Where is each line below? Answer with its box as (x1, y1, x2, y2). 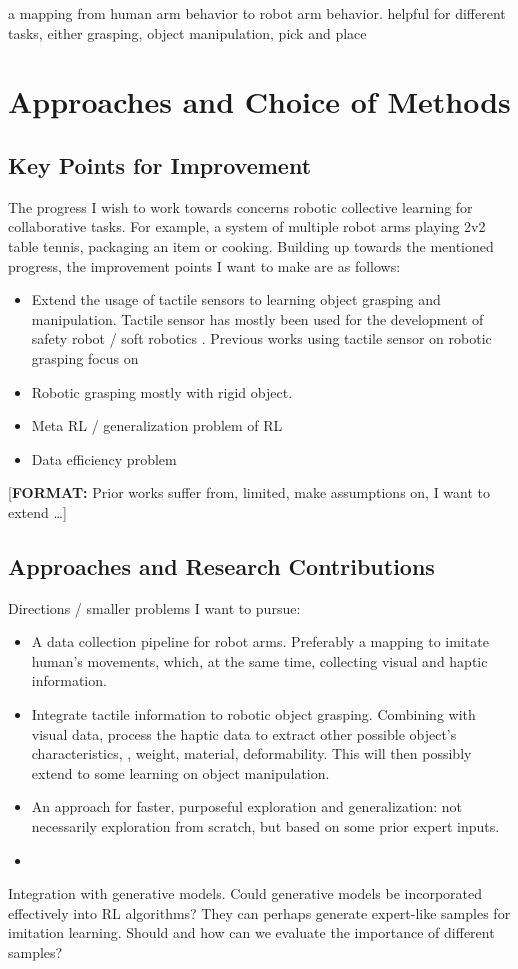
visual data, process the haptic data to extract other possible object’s (31, 723, 457, 744)
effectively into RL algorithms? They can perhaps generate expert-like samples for (8, 902, 511, 923)
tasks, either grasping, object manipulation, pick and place (8, 22, 367, 43)
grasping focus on (31, 347, 139, 368)
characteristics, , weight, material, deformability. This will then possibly (31, 743, 472, 764)
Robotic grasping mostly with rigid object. (31, 381, 293, 402)
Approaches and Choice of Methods (8, 81, 511, 122)
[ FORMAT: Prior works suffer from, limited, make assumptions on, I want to (8, 482, 491, 503)
